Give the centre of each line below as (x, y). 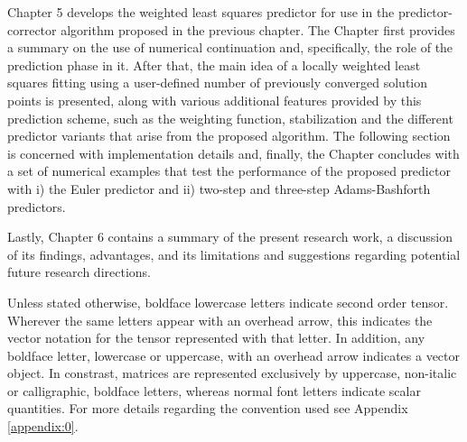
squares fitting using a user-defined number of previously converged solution (218, 83)
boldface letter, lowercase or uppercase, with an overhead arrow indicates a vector (234, 355)
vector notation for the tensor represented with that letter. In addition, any (216, 338)
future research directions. (79, 272)
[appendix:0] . (43, 426)
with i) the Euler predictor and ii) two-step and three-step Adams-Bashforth (219, 188)
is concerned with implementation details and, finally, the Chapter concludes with (233, 153)
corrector (32, 29)
